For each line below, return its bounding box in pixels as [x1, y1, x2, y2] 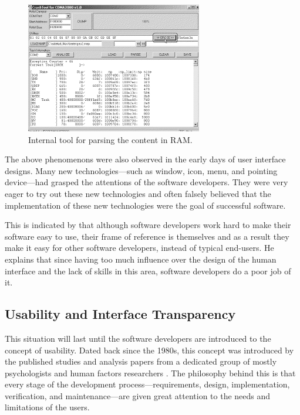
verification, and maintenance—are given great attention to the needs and [5, 389, 271, 402]
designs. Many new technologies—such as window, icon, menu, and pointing [5, 164, 278, 176]
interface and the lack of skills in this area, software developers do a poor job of [5, 264, 291, 277]
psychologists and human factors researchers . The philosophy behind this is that [5, 366, 296, 379]
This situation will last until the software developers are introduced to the [5, 332, 271, 344]
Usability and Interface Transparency [5, 305, 236, 323]
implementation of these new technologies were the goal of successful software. [5, 199, 286, 211]
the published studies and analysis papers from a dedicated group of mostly [5, 355, 277, 368]
